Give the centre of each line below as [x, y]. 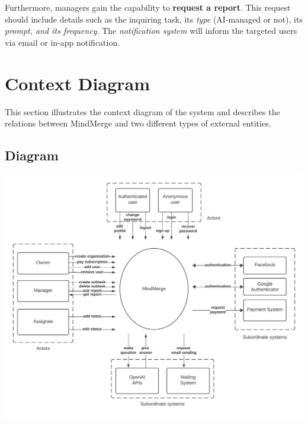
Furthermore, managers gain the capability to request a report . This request [148, 7]
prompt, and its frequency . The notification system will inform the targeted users [151, 31]
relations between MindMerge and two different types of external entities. [138, 123]
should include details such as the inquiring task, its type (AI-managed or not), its [154, 19]
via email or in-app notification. [62, 42]
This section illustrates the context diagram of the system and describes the [142, 111]
